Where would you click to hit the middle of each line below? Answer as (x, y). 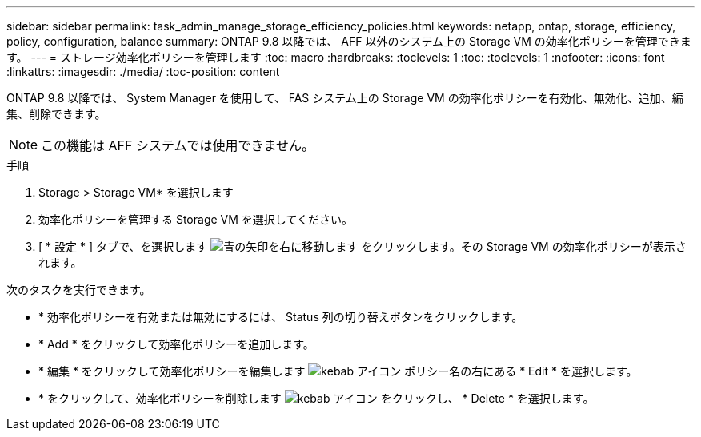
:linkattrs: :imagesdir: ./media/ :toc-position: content (143, 72)
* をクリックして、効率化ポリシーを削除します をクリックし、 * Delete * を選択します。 (316, 398)
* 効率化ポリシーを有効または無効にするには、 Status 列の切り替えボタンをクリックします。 (281, 317)
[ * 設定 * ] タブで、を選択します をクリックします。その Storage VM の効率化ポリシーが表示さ (363, 246)
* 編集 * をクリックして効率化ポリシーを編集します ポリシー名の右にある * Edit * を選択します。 (338, 371)
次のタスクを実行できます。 (79, 290)
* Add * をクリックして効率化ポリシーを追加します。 (176, 344)
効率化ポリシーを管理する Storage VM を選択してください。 (196, 219)
